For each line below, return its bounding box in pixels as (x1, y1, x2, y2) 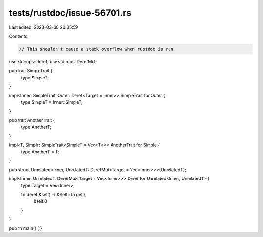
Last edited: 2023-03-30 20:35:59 (9, 24, 78, 30)
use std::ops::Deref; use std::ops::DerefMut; (9, 59, 97, 64)
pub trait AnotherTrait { (9, 117, 56, 123)
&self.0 (33, 198, 47, 204)
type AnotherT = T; (21, 149, 59, 155)
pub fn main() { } (9, 225, 42, 231)
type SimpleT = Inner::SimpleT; (21, 99, 83, 105)
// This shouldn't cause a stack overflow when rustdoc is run (19, 46, 174, 52)
